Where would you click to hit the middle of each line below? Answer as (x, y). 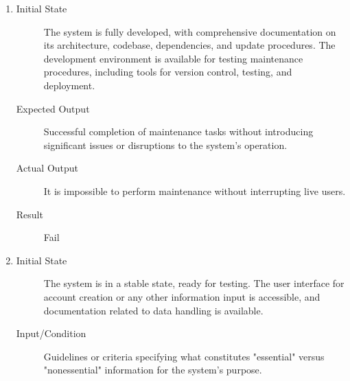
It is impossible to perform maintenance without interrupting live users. (195, 190)
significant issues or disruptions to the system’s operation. (165, 145)
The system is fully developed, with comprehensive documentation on (190, 31)
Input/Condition (51, 333)
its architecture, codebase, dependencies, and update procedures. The (189, 45)
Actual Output (47, 168)
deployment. (69, 85)
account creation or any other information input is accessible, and (182, 296)
